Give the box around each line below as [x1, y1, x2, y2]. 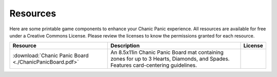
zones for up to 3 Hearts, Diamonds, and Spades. [110, 55, 230, 63]
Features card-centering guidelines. [110, 62, 197, 69]
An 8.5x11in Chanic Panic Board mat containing [110, 49, 224, 56]
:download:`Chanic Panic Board [12, 52, 89, 59]
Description [110, 42, 140, 49]
